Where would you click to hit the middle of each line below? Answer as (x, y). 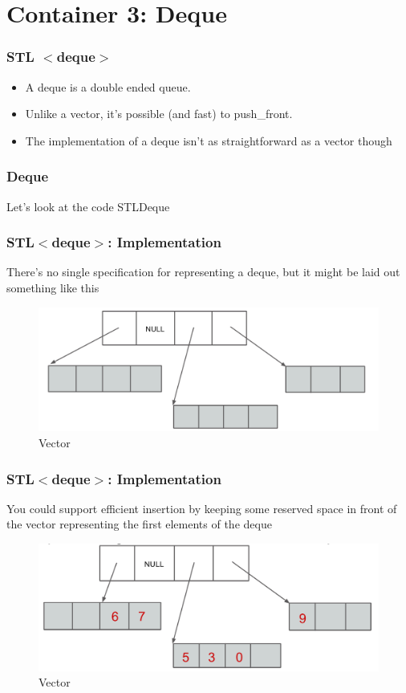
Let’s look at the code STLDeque (88, 206)
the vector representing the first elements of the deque (139, 524)
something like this (53, 287)
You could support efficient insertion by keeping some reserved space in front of (202, 508)
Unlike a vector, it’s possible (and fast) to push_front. (159, 114)
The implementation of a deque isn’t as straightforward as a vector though (209, 140)
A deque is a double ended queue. (108, 86)
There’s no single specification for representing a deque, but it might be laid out (203, 272)
